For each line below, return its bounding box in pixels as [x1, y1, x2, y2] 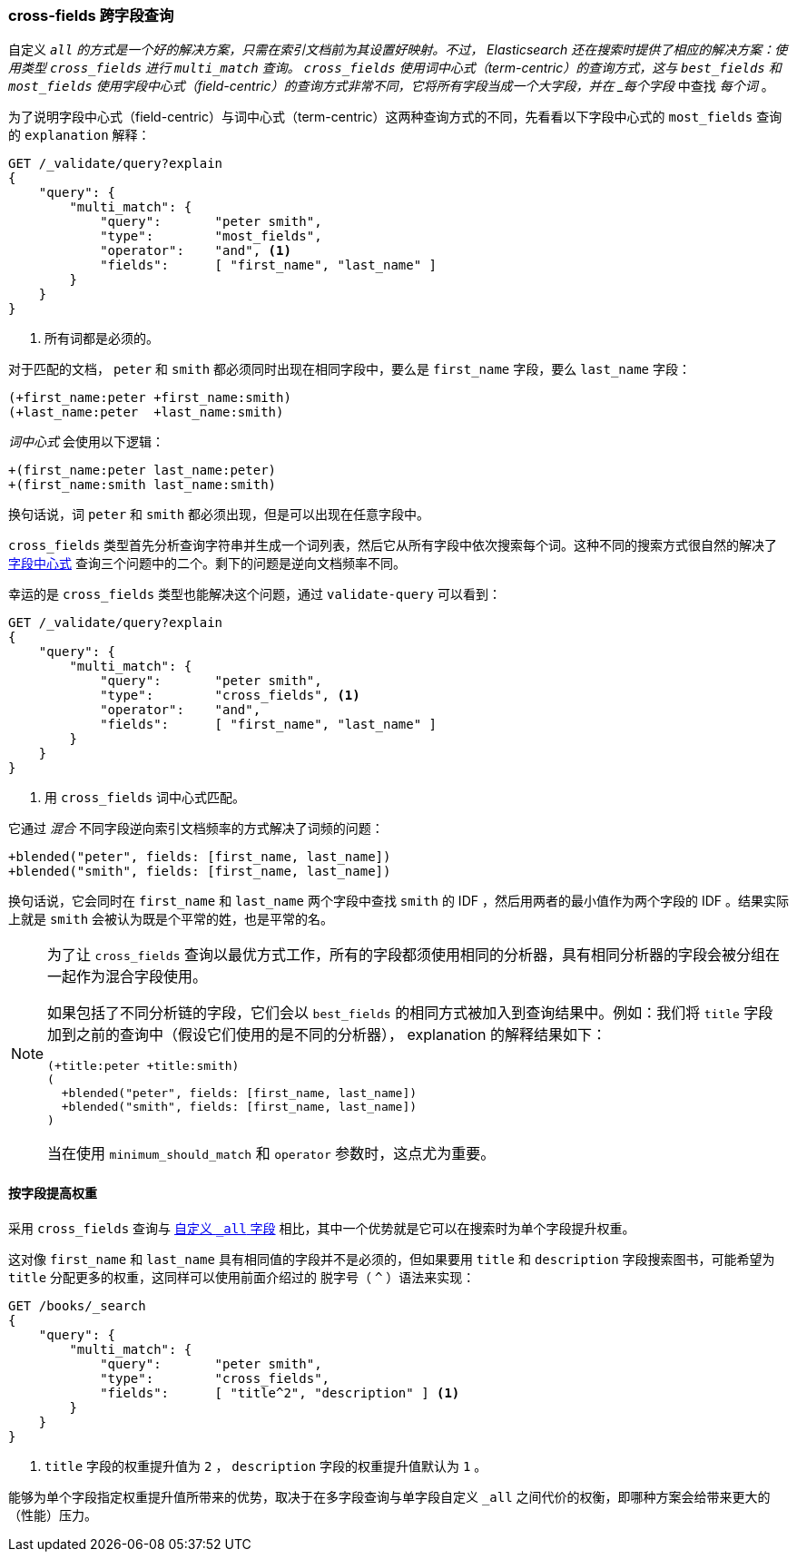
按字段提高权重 [8, 1184, 97, 1201]
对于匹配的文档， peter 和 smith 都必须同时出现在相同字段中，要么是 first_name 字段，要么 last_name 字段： [8, 361, 691, 377]
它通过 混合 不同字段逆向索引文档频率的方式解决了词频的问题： [8, 820, 384, 837]
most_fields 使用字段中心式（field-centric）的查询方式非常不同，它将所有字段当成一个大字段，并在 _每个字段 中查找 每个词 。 [8, 78, 774, 94]
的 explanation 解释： [8, 127, 151, 143]
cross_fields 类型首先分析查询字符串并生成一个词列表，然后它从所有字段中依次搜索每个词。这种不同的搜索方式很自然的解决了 [8, 537, 778, 554]
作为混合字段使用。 [76, 967, 208, 986]
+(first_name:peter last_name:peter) [8, 463, 277, 478]
